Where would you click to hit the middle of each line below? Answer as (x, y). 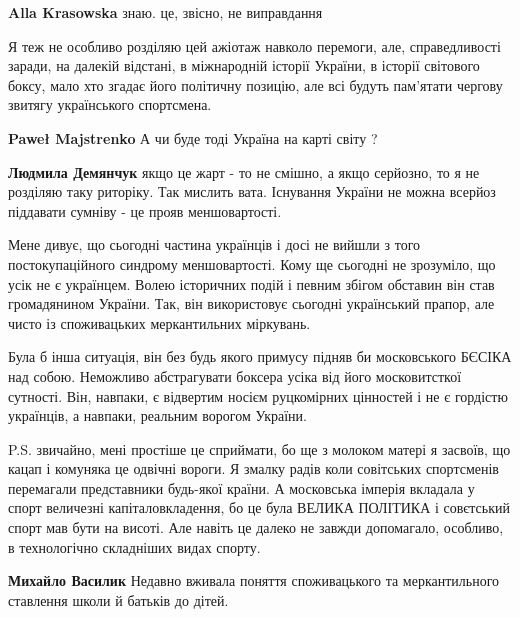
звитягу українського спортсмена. (110, 104)
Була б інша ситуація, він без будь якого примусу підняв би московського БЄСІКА (260, 356)
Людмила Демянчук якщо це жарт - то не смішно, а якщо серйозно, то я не (244, 171)
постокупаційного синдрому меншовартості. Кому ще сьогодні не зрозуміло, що (252, 263)
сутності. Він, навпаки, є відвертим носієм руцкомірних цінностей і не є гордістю (258, 395)
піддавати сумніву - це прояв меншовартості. (145, 210)
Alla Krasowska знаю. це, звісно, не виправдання (165, 12)
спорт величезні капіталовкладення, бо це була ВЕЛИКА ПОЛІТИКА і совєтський (259, 507)
